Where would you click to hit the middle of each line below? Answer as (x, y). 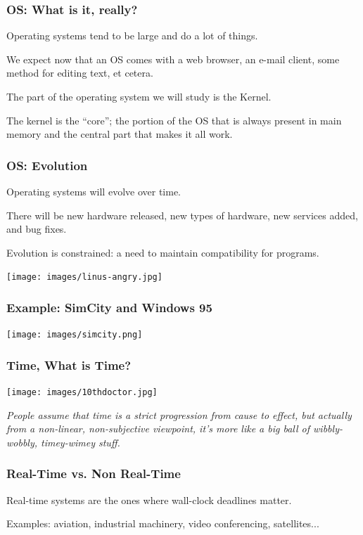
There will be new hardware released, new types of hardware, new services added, (182, 215)
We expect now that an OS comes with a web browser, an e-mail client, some (173, 59)
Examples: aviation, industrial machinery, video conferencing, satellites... (163, 523)
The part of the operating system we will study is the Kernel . (139, 96)
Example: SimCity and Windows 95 (109, 307)
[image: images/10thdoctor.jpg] (82, 393)
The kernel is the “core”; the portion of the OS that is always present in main (174, 120)
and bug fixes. (37, 229)
